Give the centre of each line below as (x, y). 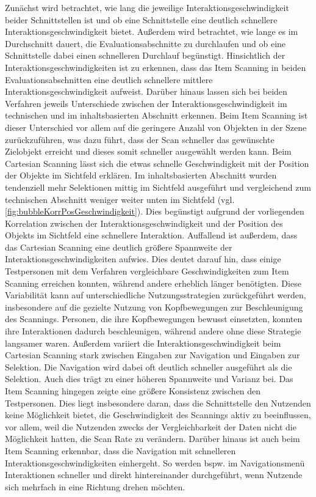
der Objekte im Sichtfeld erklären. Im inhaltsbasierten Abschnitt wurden (141, 175)
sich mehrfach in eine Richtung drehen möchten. (95, 486)
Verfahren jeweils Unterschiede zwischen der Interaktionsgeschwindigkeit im (146, 103)
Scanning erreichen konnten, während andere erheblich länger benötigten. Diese (153, 283)
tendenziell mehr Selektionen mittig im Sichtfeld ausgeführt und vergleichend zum (158, 187)
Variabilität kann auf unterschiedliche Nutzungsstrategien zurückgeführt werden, (156, 295)
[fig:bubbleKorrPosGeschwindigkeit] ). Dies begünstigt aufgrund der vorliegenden (155, 211)
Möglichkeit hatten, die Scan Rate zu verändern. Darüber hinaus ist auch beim (153, 439)
